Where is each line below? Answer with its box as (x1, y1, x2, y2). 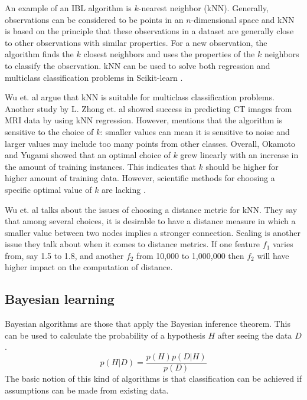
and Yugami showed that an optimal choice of (5, 149, 171, 161)
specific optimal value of (5, 183, 92, 195)
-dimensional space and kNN (191, 13, 295, 25)
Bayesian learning (5, 290, 115, 308)
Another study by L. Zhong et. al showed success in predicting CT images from (5, 102, 292, 114)
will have (257, 249, 289, 261)
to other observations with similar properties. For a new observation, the (5, 36, 267, 48)
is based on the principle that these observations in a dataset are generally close (5, 25, 294, 37)
